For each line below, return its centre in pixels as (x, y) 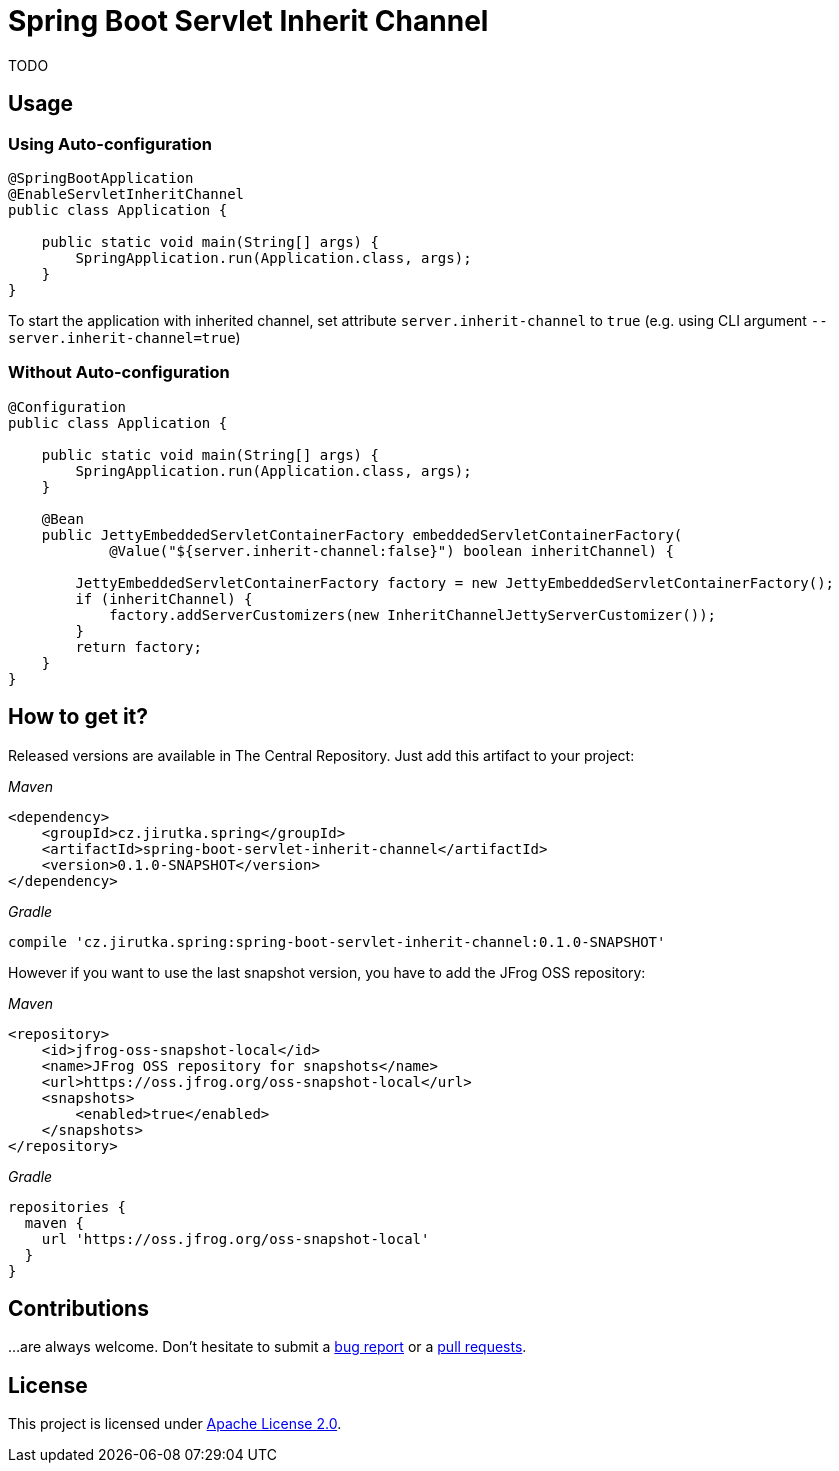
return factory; (138, 646)
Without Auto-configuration (119, 372)
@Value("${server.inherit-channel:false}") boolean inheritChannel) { (391, 550)
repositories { (67, 1206)
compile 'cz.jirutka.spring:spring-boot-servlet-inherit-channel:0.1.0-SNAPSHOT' (337, 941)
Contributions (78, 1308)
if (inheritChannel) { (164, 598)
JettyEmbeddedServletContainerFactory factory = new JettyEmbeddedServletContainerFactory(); (455, 582)
